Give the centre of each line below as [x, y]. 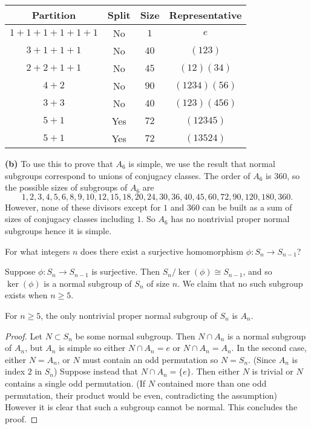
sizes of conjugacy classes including [70, 219]
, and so [257, 271]
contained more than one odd [212, 383]
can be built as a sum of [247, 207]
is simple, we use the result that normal [202, 163]
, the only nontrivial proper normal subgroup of [129, 315]
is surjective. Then [126, 271]
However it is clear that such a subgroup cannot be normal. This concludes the [151, 407]
